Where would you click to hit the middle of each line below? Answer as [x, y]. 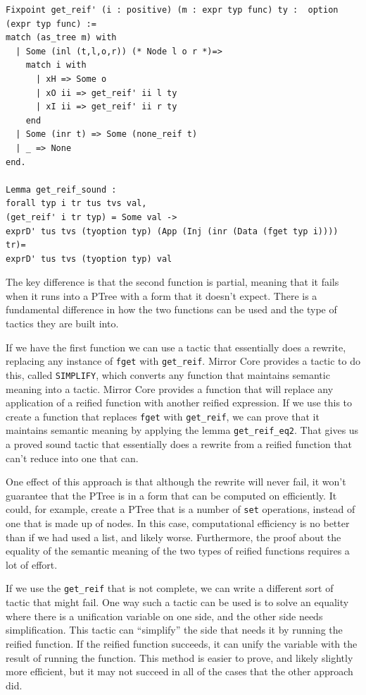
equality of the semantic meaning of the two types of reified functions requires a [178, 551]
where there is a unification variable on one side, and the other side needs [164, 616]
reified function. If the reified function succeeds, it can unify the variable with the [182, 643]
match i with [56, 65]
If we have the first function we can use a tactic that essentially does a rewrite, [176, 347]
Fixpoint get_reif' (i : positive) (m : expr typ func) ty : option [172, 10]
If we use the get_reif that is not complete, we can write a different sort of [170, 588]
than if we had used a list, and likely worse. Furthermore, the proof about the [173, 537]
